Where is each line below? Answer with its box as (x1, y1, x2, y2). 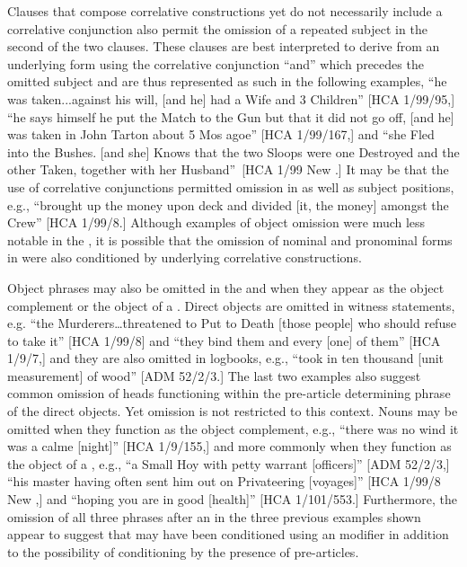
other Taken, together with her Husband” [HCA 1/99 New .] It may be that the (7, 160, 449, 179)
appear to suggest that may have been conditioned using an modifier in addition (7, 525, 449, 544)
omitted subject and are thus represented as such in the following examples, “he (7, 72, 447, 91)
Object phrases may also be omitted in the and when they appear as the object (7, 278, 445, 297)
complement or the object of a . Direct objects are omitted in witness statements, (7, 296, 455, 315)
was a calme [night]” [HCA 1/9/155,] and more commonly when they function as (7, 437, 452, 456)
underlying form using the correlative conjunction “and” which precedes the (7, 54, 424, 73)
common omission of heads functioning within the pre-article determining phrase (7, 384, 451, 403)
